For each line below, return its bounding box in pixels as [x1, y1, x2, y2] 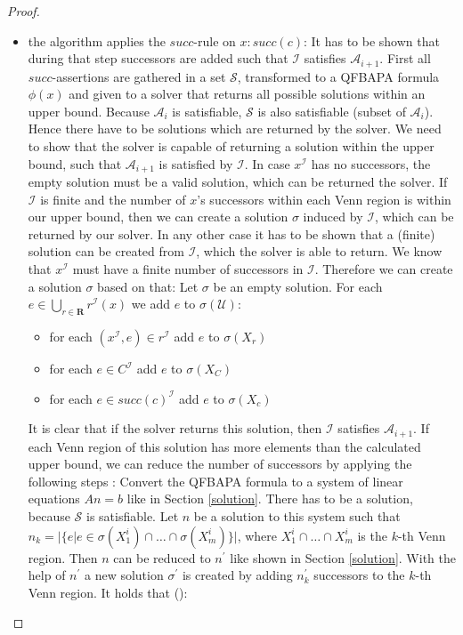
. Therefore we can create [314, 260, 453, 278]
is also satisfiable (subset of [257, 101, 406, 120]
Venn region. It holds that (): [28, 583, 188, 601]
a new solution [84, 566, 164, 584]
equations [28, 489, 80, 508]
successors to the [313, 566, 405, 584]
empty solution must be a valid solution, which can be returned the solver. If [28, 173, 448, 191]
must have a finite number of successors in [72, 260, 304, 278]
